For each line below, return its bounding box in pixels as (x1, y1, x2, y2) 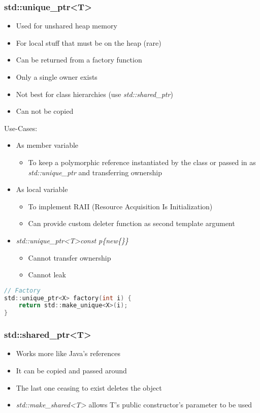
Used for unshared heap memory (16, 20, 117, 31)
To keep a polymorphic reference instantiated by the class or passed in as (28, 156, 256, 167)
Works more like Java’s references (16, 348, 120, 359)
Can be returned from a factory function (16, 54, 142, 65)
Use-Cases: (4, 122, 38, 133)
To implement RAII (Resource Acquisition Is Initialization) (28, 201, 213, 211)
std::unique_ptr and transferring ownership (28, 167, 162, 177)
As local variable (16, 184, 68, 195)
